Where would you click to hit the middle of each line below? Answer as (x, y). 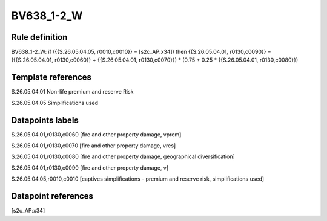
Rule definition (39, 37)
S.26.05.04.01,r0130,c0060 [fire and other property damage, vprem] (96, 134)
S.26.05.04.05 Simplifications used (54, 103)
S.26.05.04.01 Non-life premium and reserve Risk (72, 92)
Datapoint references (52, 196)
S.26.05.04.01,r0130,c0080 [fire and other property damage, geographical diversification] (123, 156)
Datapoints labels (45, 120)
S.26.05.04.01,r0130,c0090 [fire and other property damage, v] (90, 168)
